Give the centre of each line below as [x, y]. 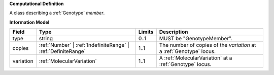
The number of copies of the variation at [208, 45]
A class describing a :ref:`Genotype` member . [57, 13]
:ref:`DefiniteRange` [62, 51]
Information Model [29, 22]
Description [174, 32]
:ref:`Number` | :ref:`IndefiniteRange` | [84, 45]
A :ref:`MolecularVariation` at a [196, 58]
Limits [146, 32]
